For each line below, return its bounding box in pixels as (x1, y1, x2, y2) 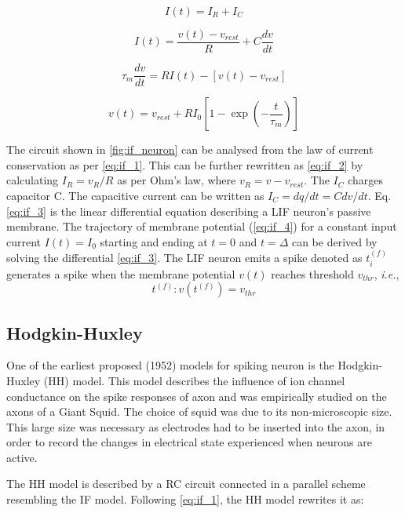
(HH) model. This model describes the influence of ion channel (43, 372, 345, 388)
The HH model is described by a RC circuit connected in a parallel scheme (6, 475, 366, 492)
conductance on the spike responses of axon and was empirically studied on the (6, 387, 387, 404)
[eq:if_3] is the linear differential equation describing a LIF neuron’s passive (6, 202, 371, 219)
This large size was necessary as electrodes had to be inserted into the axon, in (6, 418, 385, 435)
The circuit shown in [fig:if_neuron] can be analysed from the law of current (6, 141, 374, 158)
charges (348, 172, 384, 188)
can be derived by (291, 233, 378, 249)
